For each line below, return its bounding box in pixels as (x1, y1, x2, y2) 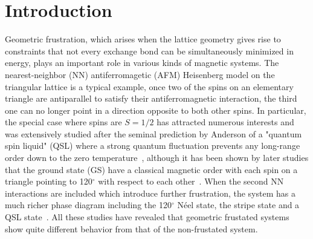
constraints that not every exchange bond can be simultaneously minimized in (5, 44, 294, 57)
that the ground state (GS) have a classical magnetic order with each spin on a (5, 163, 298, 175)
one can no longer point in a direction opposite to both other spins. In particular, (5, 103, 306, 116)
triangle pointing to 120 (5, 175, 92, 188)
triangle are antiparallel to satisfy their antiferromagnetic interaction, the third (5, 92, 297, 105)
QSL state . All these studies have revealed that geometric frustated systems (5, 211, 289, 223)
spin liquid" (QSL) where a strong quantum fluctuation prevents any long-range (5, 139, 300, 152)
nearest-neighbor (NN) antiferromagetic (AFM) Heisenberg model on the (5, 68, 275, 80)
